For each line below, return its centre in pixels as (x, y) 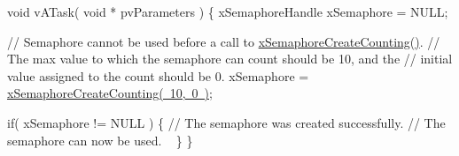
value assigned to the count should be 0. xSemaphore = (158, 75)
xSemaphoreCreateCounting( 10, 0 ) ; (110, 93)
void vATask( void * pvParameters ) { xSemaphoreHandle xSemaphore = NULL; (228, 11)
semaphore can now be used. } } (100, 140)
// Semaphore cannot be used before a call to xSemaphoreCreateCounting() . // (224, 41)
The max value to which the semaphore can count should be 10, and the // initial (230, 59)
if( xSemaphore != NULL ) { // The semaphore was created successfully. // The (226, 122)
